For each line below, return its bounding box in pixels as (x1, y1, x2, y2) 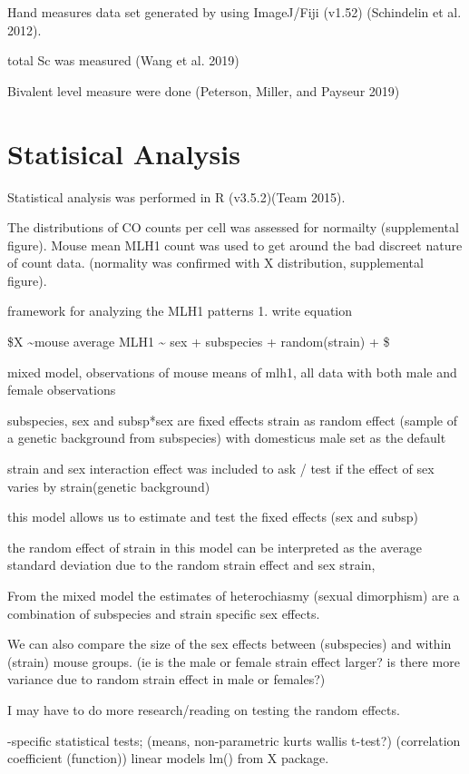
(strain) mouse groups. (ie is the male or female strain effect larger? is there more (7, 652, 460, 671)
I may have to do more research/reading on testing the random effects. (7, 700, 400, 719)
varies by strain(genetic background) (7, 476, 210, 495)
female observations (7, 380, 116, 399)
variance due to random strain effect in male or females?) (7, 670, 326, 689)
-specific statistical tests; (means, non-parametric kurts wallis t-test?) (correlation (7, 730, 461, 750)
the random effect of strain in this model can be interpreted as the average (7, 537, 422, 556)
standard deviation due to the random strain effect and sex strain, (7, 555, 376, 574)
